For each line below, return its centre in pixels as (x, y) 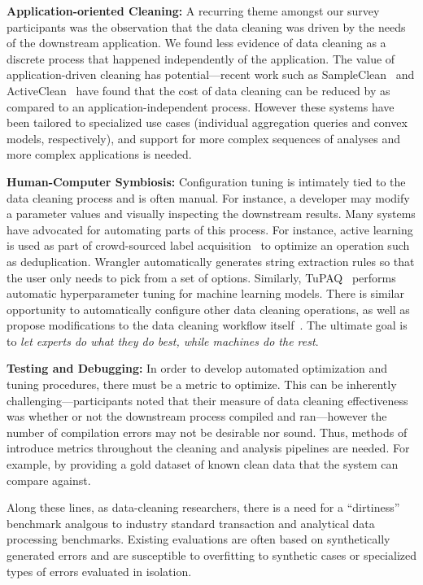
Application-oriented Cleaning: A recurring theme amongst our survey (193, 11)
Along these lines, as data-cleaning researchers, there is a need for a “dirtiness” (203, 507)
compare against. (49, 480)
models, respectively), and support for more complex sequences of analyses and (204, 138)
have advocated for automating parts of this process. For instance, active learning (210, 229)
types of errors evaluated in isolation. (99, 571)
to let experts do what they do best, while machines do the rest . (163, 341)
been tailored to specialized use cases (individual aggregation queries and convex (207, 122)
